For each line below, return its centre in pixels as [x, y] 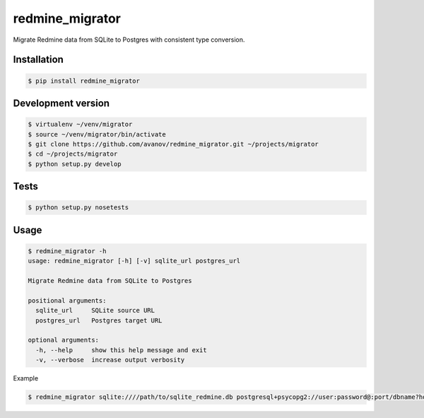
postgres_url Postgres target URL [99, 320]
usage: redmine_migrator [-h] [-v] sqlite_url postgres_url [134, 261]
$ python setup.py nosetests [78, 208]
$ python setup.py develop [75, 164]
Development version [61, 103]
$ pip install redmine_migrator [84, 81]
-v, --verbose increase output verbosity [110, 360]
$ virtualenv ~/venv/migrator [80, 124]
